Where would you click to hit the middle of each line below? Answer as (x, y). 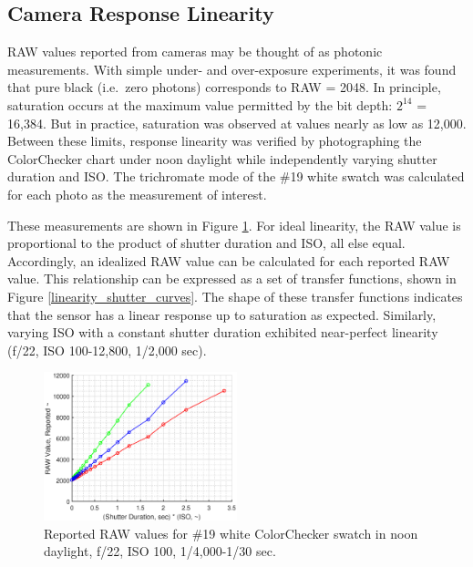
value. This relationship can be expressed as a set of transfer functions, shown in (232, 278)
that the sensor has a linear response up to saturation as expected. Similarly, (222, 314)
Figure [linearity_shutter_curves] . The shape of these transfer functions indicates (235, 296)
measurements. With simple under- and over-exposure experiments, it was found (232, 69)
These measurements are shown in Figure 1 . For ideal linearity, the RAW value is (234, 225)
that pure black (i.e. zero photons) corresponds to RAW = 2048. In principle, (224, 87)
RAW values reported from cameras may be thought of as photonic (195, 52)
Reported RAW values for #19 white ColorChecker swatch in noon (231, 533)
